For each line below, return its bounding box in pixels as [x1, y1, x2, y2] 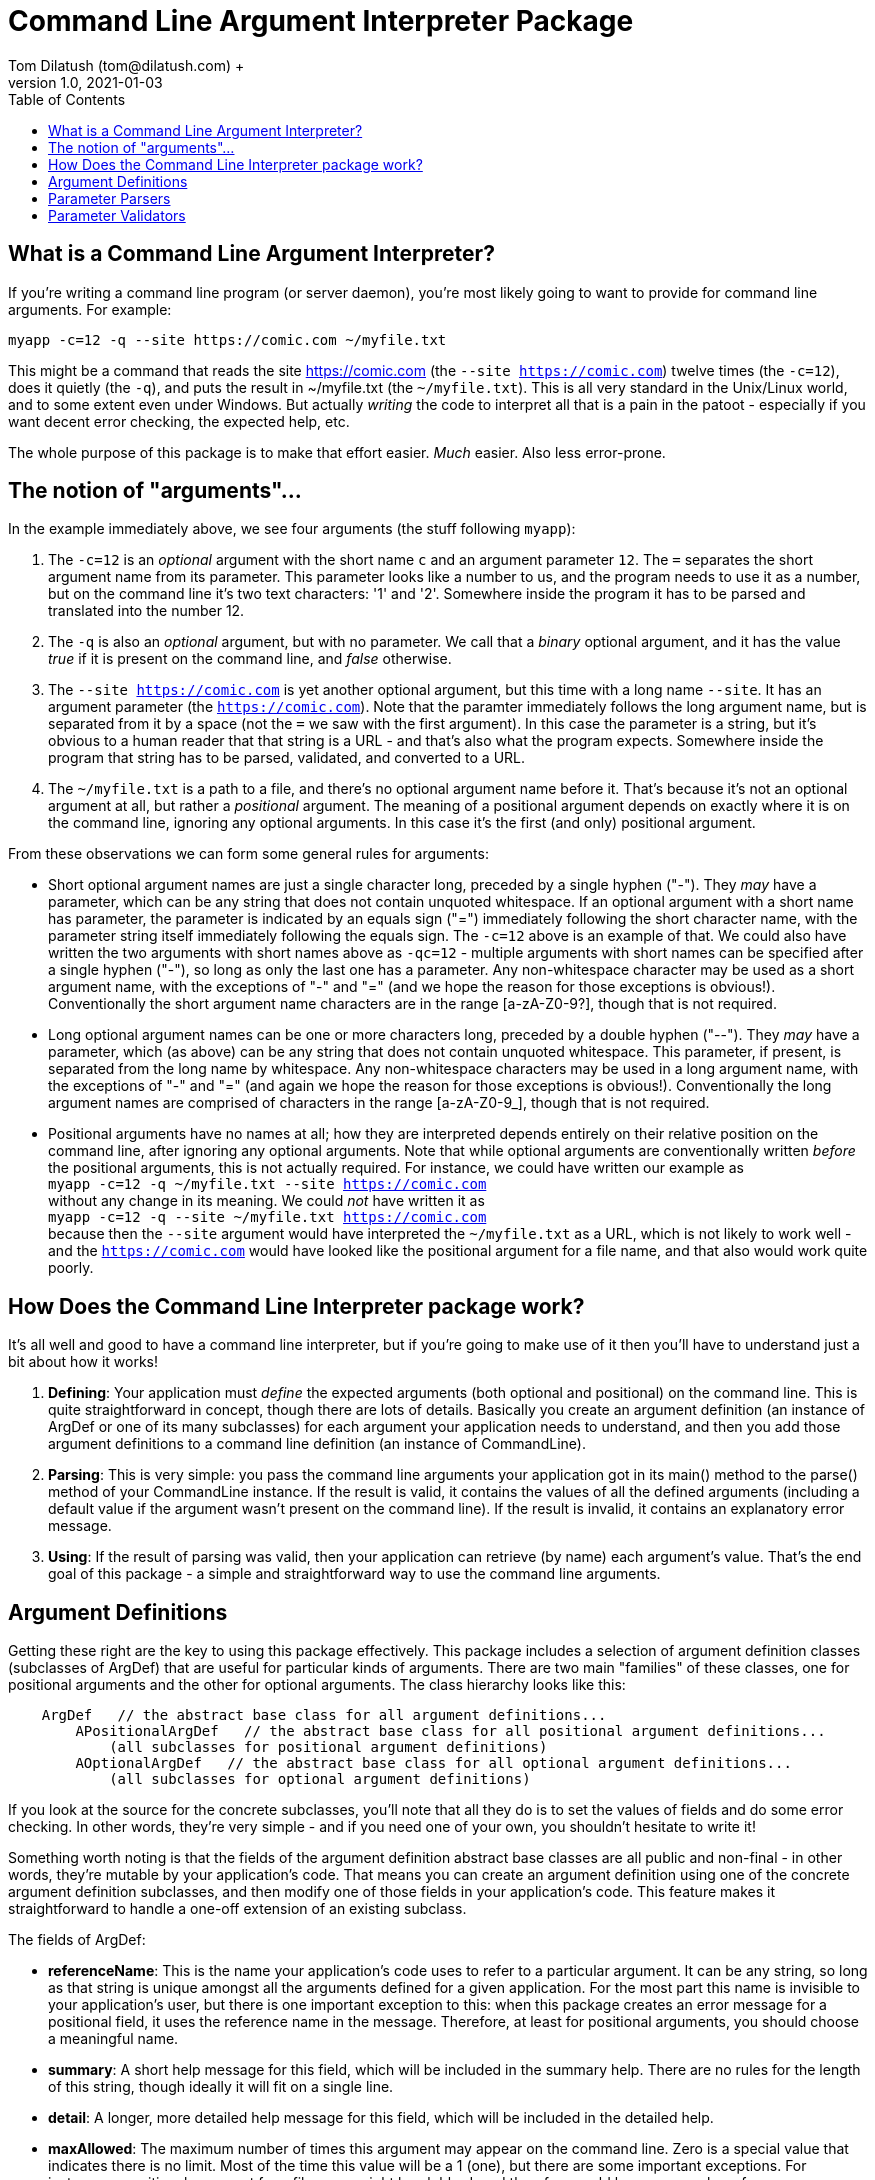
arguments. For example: [8, 300, 172, 318]
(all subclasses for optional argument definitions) [109, 1771, 531, 1788]
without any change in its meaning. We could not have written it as [48, 1192, 485, 1210]
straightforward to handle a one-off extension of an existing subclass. [8, 1900, 467, 1918]
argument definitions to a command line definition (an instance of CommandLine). [48, 1435, 586, 1453]
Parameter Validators [48, 206, 186, 224]
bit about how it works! [8, 1353, 159, 1371]
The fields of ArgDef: [8, 1931, 146, 1949]
